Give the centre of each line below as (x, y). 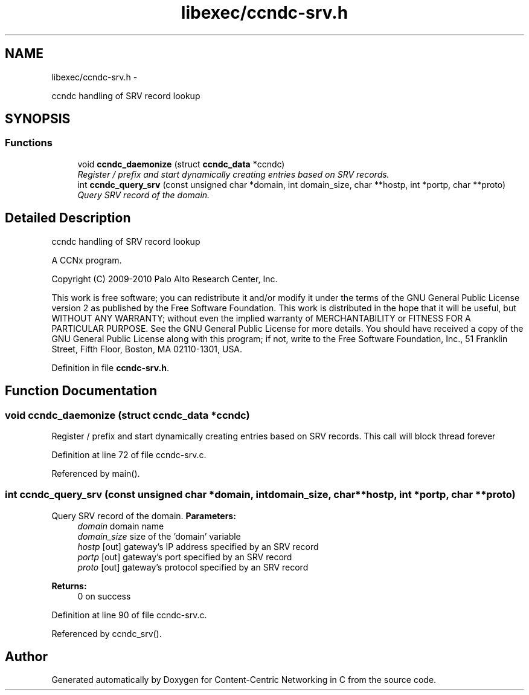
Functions (29, 143)
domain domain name (121, 526)
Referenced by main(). (96, 473)
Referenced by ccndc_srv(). (107, 633)
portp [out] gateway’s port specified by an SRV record (185, 557)
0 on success (104, 596)
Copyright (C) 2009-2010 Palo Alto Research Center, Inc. (165, 279)
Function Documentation (81, 391)
